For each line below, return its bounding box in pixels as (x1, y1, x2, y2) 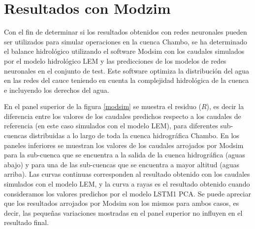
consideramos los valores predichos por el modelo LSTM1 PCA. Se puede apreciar (4, 188, 251, 198)
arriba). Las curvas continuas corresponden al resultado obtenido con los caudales (4, 169, 250, 179)
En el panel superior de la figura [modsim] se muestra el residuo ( (4, 101, 201, 112)
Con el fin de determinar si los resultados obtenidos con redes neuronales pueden (4, 27, 247, 37)
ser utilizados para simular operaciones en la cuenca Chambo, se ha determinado (4, 36, 247, 46)
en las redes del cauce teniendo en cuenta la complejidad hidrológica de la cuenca (4, 75, 249, 85)
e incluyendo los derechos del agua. (4, 84, 109, 95)
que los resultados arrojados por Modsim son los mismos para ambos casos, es (4, 198, 239, 208)
